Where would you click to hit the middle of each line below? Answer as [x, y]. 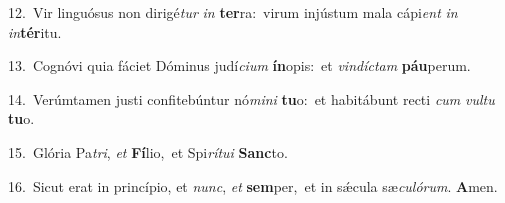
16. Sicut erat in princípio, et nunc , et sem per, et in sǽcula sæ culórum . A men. [253, 185]
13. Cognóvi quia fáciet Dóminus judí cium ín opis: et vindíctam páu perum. [239, 65]
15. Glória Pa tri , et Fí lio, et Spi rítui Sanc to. [148, 151]
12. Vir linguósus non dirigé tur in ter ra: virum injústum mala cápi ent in [233, 12]
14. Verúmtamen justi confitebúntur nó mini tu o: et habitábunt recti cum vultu [251, 98]
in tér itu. [35, 31]
